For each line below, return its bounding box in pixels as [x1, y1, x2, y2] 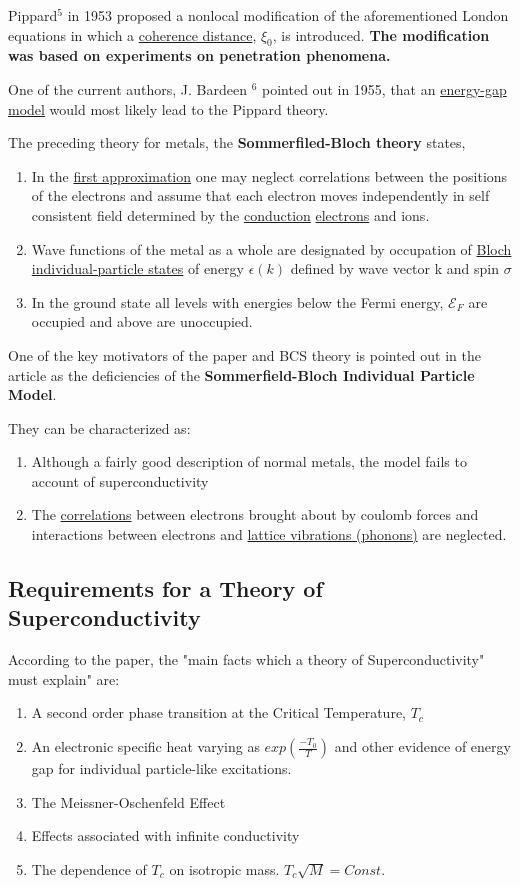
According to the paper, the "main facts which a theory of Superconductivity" [8, 649, 485, 670]
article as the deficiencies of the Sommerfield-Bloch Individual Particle [8, 364, 475, 385]
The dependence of [31, 858, 147, 879]
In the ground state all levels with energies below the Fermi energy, [31, 291, 444, 312]
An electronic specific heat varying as [31, 736, 260, 757]
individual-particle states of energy [31, 258, 245, 279]
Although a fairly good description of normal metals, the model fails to [31, 451, 467, 472]
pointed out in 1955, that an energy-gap [262, 78, 507, 99]
